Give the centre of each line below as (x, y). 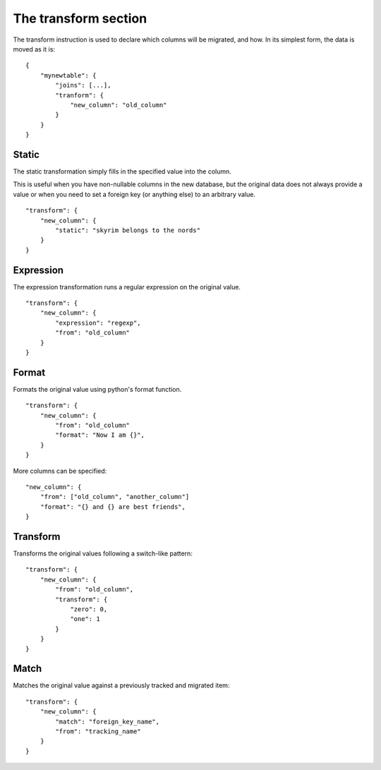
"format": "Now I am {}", (100, 435)
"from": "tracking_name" (98, 732)
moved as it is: (34, 49)
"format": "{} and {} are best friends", (113, 507)
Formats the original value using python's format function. (97, 389)
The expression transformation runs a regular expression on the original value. (127, 287)
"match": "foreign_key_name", (108, 721)
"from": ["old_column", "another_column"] (115, 497)
